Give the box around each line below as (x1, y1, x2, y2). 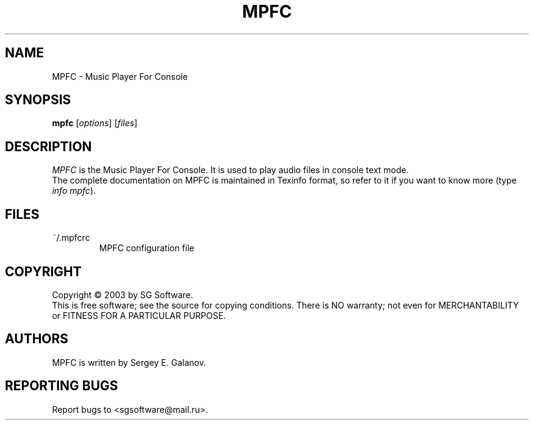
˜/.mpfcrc (52, 232, 90, 243)
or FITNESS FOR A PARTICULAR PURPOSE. (52, 310, 226, 321)
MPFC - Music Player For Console (52, 71, 188, 82)
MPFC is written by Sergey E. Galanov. (52, 357, 206, 368)
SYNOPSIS (5, 92, 71, 108)
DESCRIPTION (5, 138, 92, 154)
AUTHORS (5, 331, 69, 347)
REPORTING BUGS (5, 378, 118, 394)
